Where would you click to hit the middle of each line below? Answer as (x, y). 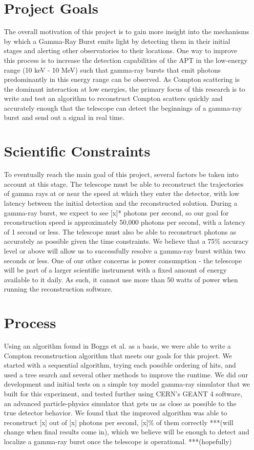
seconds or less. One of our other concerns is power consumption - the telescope (123, 260)
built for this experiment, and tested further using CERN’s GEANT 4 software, (123, 393)
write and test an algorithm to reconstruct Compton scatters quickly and (113, 98)
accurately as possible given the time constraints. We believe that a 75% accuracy (126, 241)
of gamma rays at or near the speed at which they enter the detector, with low (122, 193)
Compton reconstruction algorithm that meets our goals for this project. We (118, 355)
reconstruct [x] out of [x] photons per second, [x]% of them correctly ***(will (119, 422)
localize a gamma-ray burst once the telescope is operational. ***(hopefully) (118, 441)
